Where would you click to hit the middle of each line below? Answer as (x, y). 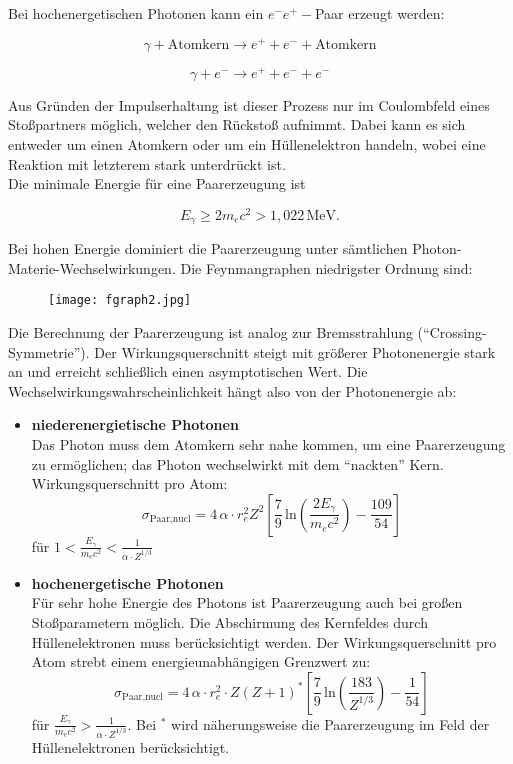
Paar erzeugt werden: (379, 13)
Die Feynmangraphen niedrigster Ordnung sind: (326, 267)
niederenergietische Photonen (135, 424)
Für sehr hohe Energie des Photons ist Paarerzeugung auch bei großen (247, 602)
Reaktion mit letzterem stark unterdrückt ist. (147, 163)
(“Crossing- (452, 332)
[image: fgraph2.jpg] (120, 300)
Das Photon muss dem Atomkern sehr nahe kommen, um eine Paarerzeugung (268, 444)
